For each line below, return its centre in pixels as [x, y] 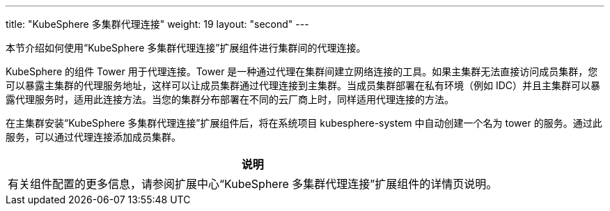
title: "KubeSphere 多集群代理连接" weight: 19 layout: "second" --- [157, 24]
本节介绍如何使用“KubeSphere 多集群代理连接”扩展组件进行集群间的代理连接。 [186, 48]
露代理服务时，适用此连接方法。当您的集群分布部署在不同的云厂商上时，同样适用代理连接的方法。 [230, 99]
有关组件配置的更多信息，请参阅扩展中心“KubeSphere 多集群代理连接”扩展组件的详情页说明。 [253, 184]
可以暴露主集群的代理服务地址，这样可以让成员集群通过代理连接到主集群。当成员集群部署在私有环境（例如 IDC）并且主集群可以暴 [303, 85]
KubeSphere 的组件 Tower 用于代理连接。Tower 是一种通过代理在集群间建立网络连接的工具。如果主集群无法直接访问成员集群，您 [302, 71]
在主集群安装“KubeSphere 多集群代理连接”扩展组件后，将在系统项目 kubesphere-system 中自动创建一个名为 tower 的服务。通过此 [304, 123]
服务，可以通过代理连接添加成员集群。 [93, 137]
